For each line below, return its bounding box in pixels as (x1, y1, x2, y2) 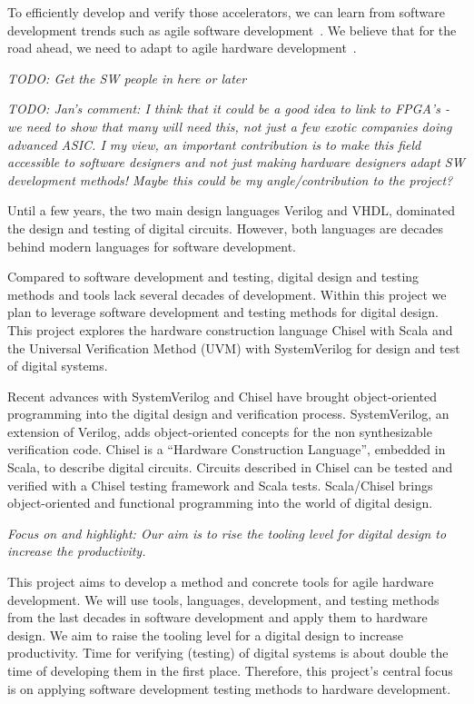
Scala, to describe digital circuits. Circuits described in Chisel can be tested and (7, 458, 453, 477)
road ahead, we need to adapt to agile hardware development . (7, 38, 357, 57)
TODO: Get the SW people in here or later (7, 68, 247, 87)
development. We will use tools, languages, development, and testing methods (7, 590, 439, 609)
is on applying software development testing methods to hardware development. (7, 679, 451, 698)
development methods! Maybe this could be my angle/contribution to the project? (7, 170, 453, 189)
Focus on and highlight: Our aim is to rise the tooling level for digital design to (7, 523, 447, 542)
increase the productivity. (7, 541, 146, 560)
